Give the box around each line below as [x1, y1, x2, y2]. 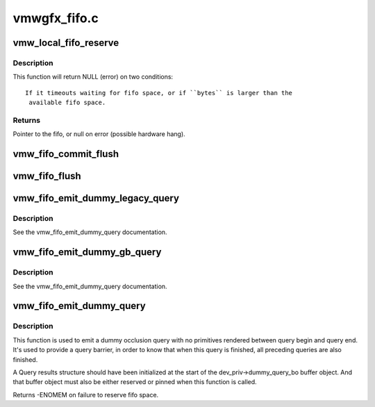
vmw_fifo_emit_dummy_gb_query [12, 247, 162, 258]
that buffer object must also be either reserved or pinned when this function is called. [12, 378, 257, 386]
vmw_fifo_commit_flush [12, 148, 119, 160]
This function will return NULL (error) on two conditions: [12, 73, 174, 81]
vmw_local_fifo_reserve [12, 37, 119, 49]
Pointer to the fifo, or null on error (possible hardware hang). [12, 130, 185, 138]
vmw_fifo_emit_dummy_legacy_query [12, 192, 180, 204]
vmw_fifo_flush [12, 170, 81, 182]
